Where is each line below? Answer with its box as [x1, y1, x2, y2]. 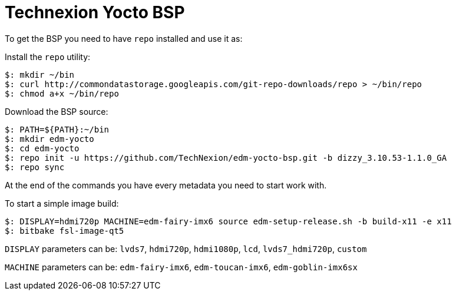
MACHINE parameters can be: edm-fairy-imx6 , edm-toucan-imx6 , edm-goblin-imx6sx [5, 261, 358, 272]
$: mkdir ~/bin [5, 69, 75, 79]
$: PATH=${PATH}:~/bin [5, 124, 110, 134]
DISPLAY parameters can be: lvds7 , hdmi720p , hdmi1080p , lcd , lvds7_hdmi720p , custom [5, 243, 367, 254]
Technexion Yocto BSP [5, 2, 185, 22]
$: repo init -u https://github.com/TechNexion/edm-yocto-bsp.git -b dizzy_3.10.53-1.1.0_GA [5, 153, 447, 163]
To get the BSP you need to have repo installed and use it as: [5, 33, 243, 44]
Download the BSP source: [5, 106, 108, 117]
